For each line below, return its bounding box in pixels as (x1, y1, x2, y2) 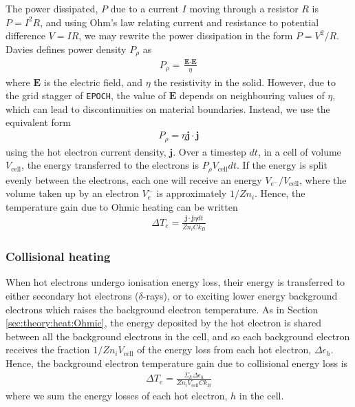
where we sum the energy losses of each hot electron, (6, 388, 228, 402)
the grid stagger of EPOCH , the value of (6, 88, 166, 103)
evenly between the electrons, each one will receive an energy (6, 172, 262, 187)
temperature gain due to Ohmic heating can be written (6, 199, 238, 213)
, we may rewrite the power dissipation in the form (78, 28, 293, 43)
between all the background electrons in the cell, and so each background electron (6, 328, 350, 343)
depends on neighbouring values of (180, 88, 325, 103)
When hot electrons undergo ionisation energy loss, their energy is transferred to (6, 275, 345, 289)
